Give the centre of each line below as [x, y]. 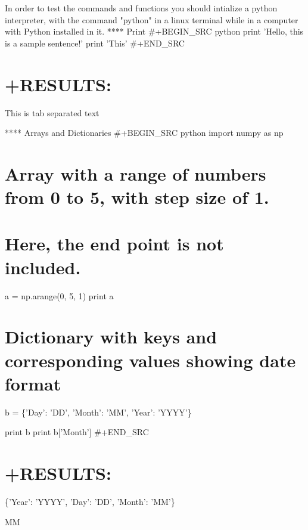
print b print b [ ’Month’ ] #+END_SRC [77, 432]
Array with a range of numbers [136, 173]
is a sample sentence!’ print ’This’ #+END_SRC [95, 43]
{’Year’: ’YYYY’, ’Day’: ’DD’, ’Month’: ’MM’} [90, 501]
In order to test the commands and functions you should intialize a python [141, 8]
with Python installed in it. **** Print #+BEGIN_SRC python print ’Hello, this [154, 31]
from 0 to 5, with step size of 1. [137, 197]
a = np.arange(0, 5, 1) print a [59, 295]
